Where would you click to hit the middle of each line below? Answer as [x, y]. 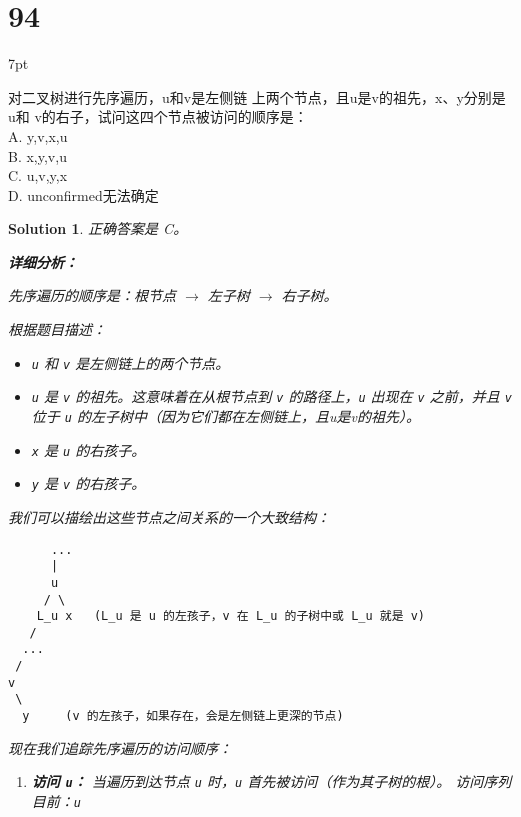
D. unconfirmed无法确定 [83, 194]
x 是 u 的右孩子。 [88, 449]
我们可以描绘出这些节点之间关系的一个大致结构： [169, 516]
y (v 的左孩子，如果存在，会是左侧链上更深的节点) [183, 716]
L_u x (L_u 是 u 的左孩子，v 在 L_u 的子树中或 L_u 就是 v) [231, 616]
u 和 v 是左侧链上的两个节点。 [130, 362]
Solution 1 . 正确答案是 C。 [98, 228]
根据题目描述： [57, 329]
